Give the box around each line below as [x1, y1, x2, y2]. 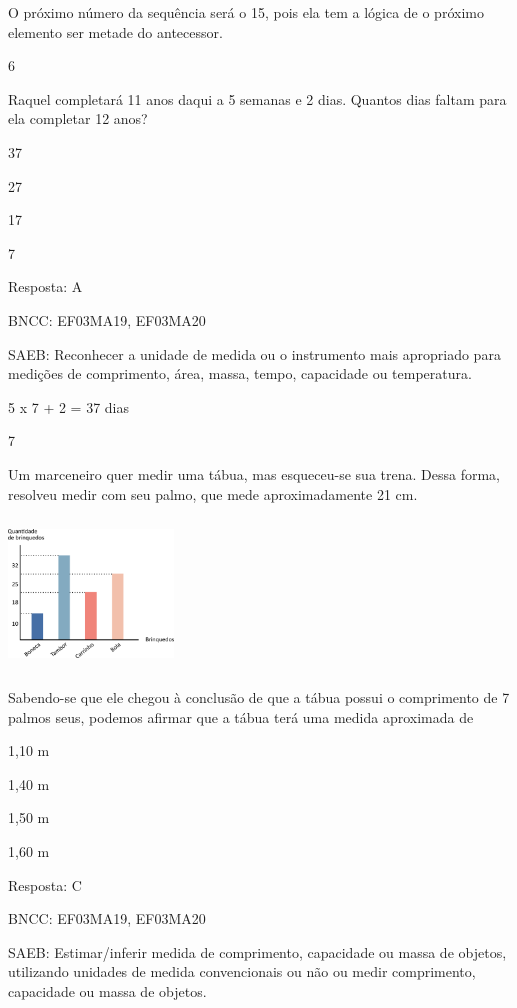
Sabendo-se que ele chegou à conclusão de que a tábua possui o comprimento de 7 [8, 687, 510, 708]
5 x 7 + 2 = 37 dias [8, 396, 130, 417]
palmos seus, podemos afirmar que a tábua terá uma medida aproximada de [8, 706, 474, 727]
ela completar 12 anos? [8, 108, 148, 129]
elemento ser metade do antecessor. [8, 21, 223, 42]
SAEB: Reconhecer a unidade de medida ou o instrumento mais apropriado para [8, 343, 501, 364]
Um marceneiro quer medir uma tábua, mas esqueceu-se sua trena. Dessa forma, [8, 463, 500, 484]
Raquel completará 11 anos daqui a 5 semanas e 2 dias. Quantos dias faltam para [8, 88, 507, 109]
